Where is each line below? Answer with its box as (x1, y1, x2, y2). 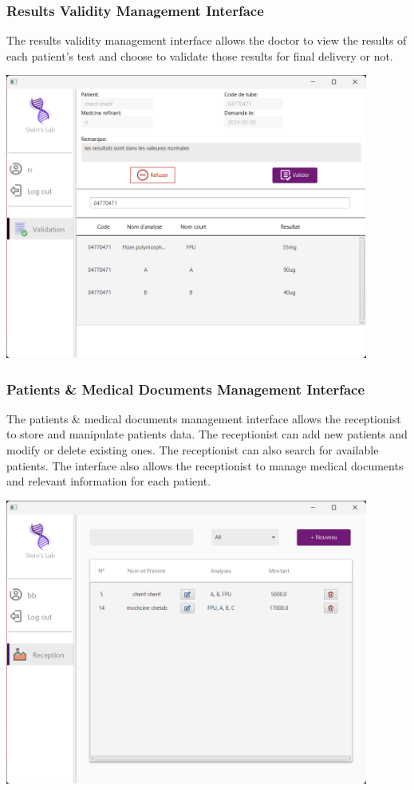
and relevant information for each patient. (6, 473, 211, 489)
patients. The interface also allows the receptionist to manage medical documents (6, 457, 404, 474)
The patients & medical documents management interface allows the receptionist (6, 410, 401, 426)
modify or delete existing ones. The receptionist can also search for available (6, 442, 379, 458)
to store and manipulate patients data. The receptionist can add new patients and (6, 426, 408, 442)
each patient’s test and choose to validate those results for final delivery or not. (6, 47, 393, 64)
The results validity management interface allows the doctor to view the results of (6, 32, 407, 49)
